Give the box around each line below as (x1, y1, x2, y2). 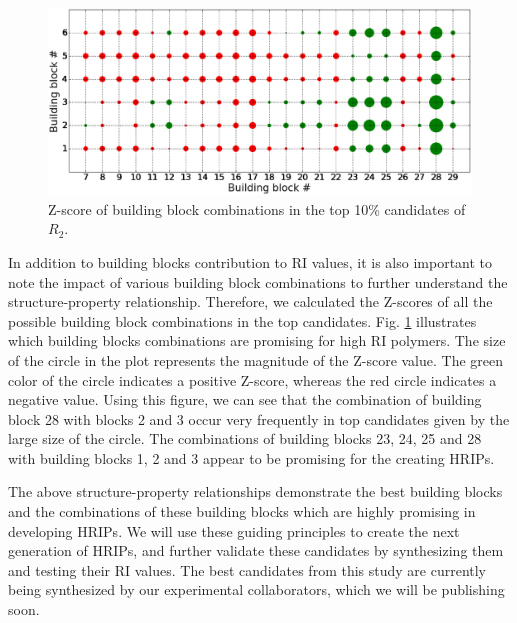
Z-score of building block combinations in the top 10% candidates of (48, 198, 466, 219)
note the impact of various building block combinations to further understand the (8, 271, 508, 292)
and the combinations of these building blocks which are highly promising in (8, 501, 476, 522)
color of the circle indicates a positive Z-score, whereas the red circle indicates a (8, 369, 497, 390)
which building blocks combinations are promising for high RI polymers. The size (8, 330, 506, 351)
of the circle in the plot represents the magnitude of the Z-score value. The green (8, 349, 504, 370)
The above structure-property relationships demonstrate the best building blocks (8, 481, 503, 502)
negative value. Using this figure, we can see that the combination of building (8, 389, 482, 410)
